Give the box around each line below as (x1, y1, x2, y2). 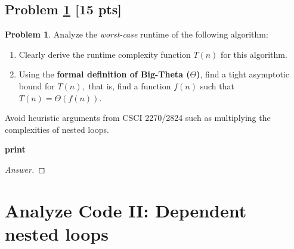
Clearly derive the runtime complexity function (18, 48, 191, 60)
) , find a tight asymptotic (196, 68, 289, 80)
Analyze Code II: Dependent (5, 198, 247, 222)
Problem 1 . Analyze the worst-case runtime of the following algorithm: (5, 28, 268, 41)
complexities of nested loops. (5, 123, 109, 135)
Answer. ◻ (5, 163, 45, 175)
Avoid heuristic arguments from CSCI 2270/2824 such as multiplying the (5, 111, 271, 124)
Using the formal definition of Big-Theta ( (18, 68, 190, 80)
